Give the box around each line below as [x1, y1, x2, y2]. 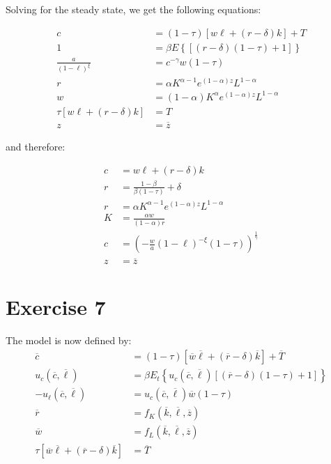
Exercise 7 [6, 293, 106, 321]
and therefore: [6, 139, 66, 153]
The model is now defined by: [6, 333, 132, 348]
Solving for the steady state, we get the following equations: [6, 2, 261, 16]
